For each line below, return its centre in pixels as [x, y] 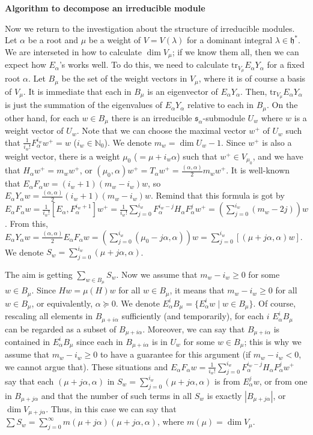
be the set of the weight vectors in [124, 78]
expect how [26, 64]
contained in [28, 341]
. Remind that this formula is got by [217, 195]
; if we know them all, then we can [236, 51]
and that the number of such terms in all [117, 395]
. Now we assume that [157, 274]
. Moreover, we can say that [194, 328]
